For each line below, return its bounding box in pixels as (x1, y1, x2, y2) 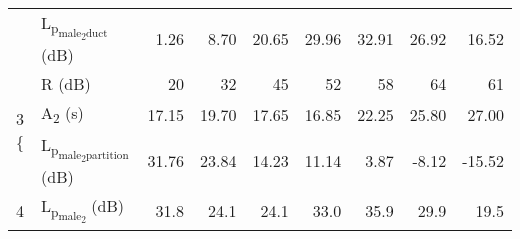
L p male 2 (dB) (41, 194, 124, 227)
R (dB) (41, 72, 91, 96)
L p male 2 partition (41, 133, 129, 166)
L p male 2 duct (41, 11, 108, 44)
